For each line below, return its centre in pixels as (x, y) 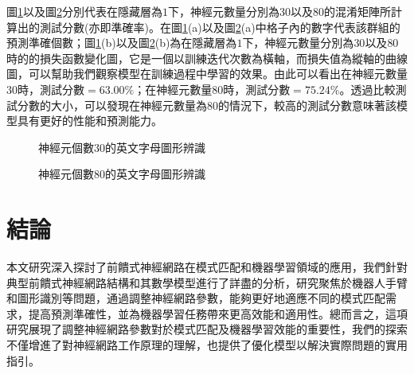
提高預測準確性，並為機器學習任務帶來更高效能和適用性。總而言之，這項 (218, 313)
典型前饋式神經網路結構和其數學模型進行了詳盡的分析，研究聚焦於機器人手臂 (207, 282)
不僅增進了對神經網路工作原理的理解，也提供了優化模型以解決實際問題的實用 (207, 345)
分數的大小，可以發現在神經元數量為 (112, 105)
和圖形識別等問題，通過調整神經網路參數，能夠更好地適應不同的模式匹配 (196, 298)
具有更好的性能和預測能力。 (90, 121)
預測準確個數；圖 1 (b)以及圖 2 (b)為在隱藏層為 (122, 43)
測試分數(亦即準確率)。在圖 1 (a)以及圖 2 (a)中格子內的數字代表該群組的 (220, 27)
